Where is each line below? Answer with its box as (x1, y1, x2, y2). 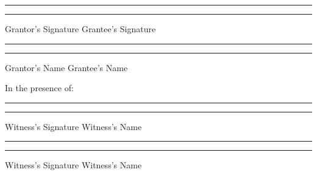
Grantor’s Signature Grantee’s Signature (5, 22, 156, 35)
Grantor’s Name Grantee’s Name (5, 61, 128, 74)
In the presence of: (5, 81, 74, 94)
